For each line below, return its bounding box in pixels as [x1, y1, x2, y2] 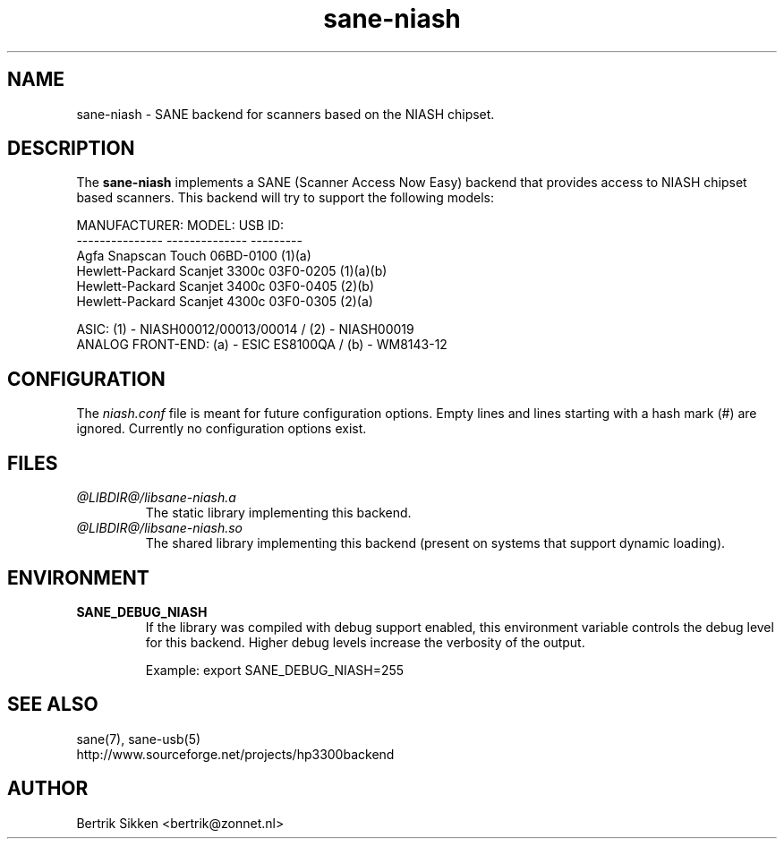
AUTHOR [7, 777, 89, 800]
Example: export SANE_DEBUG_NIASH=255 [145, 662, 405, 678]
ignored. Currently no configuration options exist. [76, 421, 367, 437]
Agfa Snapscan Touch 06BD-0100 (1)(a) [76, 248, 311, 264]
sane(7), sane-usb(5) [76, 731, 201, 747]
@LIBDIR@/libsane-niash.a [76, 490, 236, 506]
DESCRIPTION [7, 137, 135, 160]
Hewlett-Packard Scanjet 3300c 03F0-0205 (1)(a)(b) [76, 263, 388, 279]
